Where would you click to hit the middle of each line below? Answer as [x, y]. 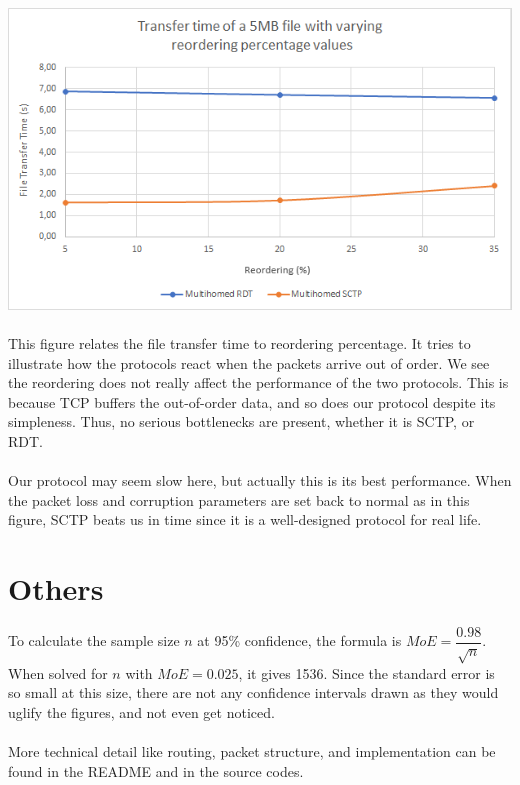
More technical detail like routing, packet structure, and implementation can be [252, 751]
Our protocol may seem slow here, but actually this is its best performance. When [260, 480]
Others [56, 588]
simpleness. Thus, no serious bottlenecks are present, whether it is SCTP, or [241, 421]
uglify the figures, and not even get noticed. [141, 712]
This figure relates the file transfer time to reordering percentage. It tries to [239, 342]
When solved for [58, 672]
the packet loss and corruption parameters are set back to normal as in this [239, 499]
